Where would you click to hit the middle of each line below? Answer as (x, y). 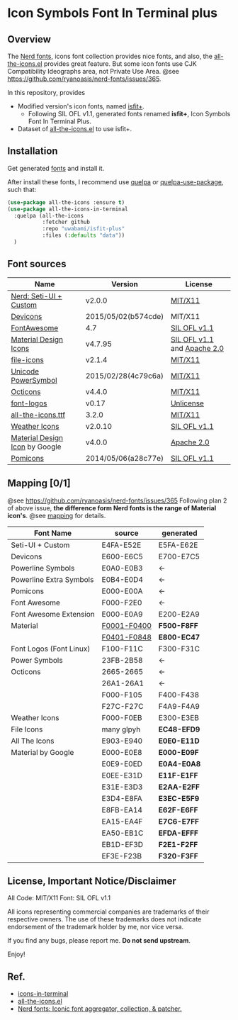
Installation (33, 151)
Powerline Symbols (43, 568)
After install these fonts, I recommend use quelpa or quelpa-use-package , (115, 181)
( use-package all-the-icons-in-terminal (68, 209)
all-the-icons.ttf (38, 415)
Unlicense (187, 403)
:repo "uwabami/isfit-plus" (84, 229)
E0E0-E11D (179, 741)
